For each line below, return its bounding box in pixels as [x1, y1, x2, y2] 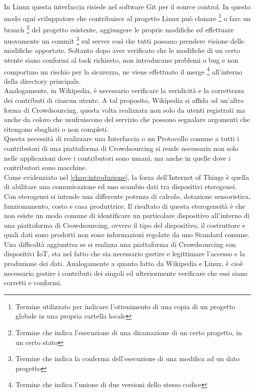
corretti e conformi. [4, 277, 62, 288]
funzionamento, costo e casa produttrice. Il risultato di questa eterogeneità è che [4, 200, 245, 211]
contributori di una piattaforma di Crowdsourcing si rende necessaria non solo [4, 143, 238, 153]
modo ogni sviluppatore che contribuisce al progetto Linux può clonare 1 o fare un [4, 11, 251, 23]
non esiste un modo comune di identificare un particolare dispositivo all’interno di [4, 210, 250, 220]
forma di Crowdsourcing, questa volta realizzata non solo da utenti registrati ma [4, 104, 246, 115]
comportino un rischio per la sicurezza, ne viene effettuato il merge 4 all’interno [4, 65, 243, 76]
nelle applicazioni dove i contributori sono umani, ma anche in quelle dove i [4, 152, 230, 163]
